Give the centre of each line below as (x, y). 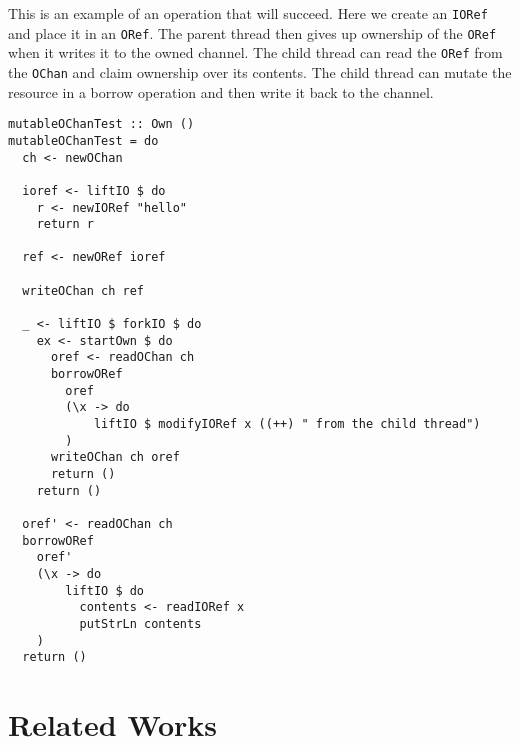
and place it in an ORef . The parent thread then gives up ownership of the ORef (252, 32)
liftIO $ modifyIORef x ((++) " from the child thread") (287, 424)
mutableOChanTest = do (83, 140)
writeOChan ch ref (83, 290)
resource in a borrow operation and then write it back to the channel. (221, 91)
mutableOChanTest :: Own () (101, 124)
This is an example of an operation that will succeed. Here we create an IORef (248, 13)
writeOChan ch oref (115, 457)
